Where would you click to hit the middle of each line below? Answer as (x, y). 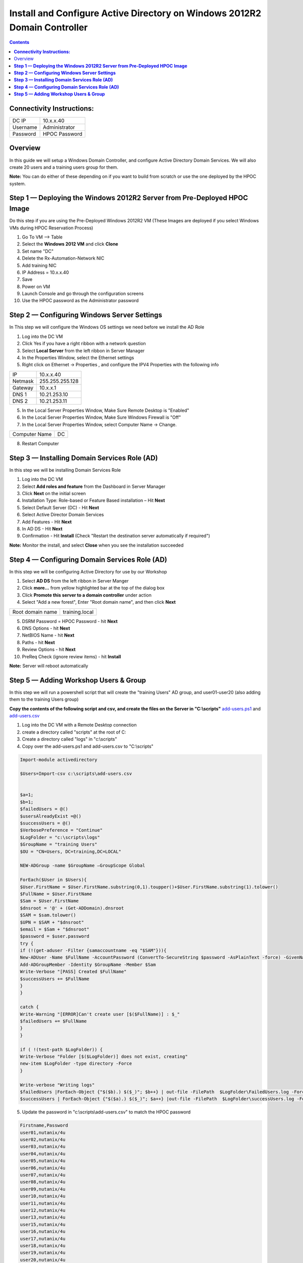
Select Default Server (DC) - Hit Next (61, 507)
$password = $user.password (55, 936)
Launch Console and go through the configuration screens (83, 294)
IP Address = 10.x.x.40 (45, 272)
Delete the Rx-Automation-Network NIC (63, 258)
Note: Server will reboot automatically (49, 666)
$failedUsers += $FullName (53, 1021)
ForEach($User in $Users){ (53, 880)
